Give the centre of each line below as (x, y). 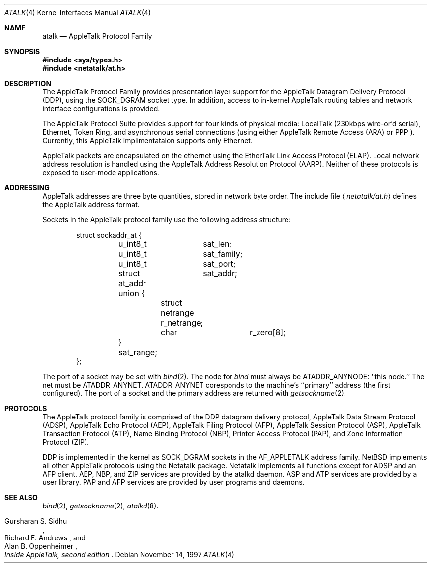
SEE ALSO (21, 497)
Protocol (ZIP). (66, 442)
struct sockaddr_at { (109, 235)
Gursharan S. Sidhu (36, 521)
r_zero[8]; (267, 332)
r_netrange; (182, 323)
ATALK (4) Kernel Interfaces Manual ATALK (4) (78, 13)
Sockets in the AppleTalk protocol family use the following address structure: (167, 220)
